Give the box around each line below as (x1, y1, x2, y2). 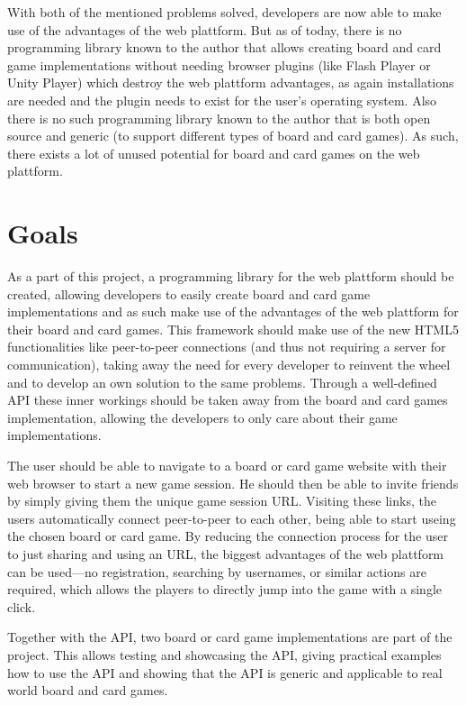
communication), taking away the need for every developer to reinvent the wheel (7, 355, 451, 374)
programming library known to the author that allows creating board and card (7, 38, 442, 57)
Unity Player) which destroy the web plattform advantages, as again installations (7, 73, 454, 92)
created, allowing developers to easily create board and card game (7, 284, 371, 303)
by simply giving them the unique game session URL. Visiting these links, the (7, 491, 436, 510)
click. (7, 597, 36, 616)
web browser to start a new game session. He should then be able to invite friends (7, 473, 459, 492)
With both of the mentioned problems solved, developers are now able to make (7, 3, 442, 21)
